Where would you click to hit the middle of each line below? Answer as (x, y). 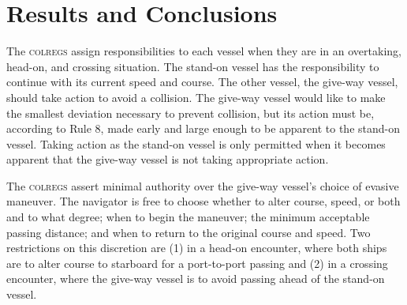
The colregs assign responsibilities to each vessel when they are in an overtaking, (204, 51)
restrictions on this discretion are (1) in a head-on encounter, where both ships (197, 248)
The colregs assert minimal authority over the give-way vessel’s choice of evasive (203, 185)
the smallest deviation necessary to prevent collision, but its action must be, (190, 113)
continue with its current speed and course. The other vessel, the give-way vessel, (202, 82)
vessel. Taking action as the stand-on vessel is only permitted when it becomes (196, 143)
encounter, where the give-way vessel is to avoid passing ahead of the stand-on (196, 279)
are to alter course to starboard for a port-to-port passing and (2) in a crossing (197, 263)
